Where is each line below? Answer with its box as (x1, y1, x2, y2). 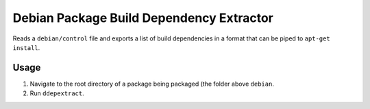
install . (12, 43, 40, 51)
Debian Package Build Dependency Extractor (12, 10, 273, 25)
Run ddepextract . (29, 89, 85, 97)
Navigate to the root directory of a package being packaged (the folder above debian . (29, 80, 274, 88)
